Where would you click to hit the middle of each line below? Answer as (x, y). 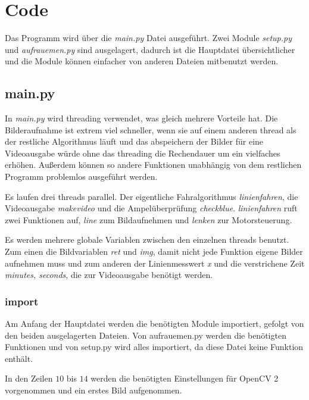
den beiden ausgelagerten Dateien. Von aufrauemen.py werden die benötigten (146, 335)
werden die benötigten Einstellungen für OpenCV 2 (185, 378)
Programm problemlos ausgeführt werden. (81, 176)
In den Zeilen (29, 378)
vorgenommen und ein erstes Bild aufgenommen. (93, 390)
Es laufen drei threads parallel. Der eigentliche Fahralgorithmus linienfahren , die (152, 196)
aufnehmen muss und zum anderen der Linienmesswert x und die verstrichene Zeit (155, 263)
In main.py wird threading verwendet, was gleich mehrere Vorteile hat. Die (141, 118)
